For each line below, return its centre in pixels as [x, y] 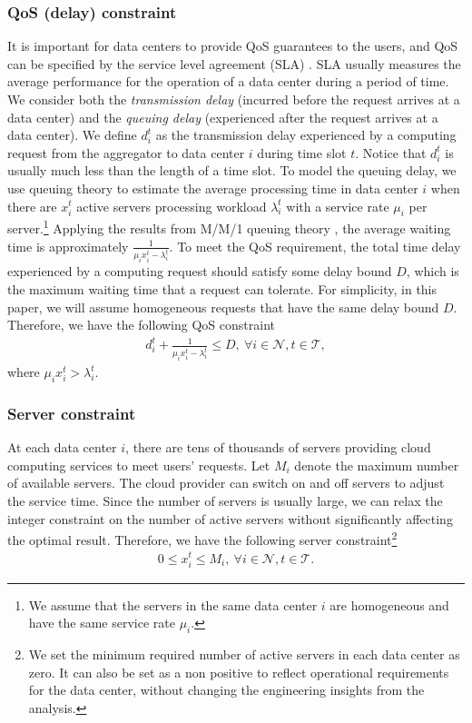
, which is [433, 271]
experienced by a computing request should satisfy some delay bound [200, 271]
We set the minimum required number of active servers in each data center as [244, 654]
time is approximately [68, 246]
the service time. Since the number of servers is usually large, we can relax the [225, 500]
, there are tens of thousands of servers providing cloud [278, 447]
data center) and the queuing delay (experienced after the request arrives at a [223, 117]
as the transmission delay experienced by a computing [306, 135]
